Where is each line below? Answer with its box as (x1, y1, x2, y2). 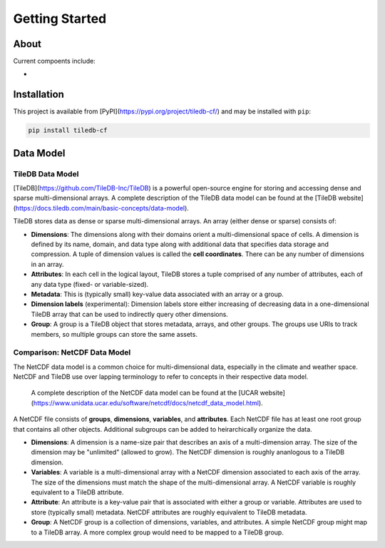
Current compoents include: (13, 57, 96, 66)
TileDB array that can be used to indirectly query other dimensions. (31, 310, 228, 318)
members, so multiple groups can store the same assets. (31, 330, 197, 338)
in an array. (31, 260, 64, 268)
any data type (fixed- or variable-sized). (31, 280, 149, 288)
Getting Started (13, 11, 107, 26)
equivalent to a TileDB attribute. (31, 488, 124, 496)
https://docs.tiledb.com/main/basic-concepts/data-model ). (15, 203, 189, 212)
